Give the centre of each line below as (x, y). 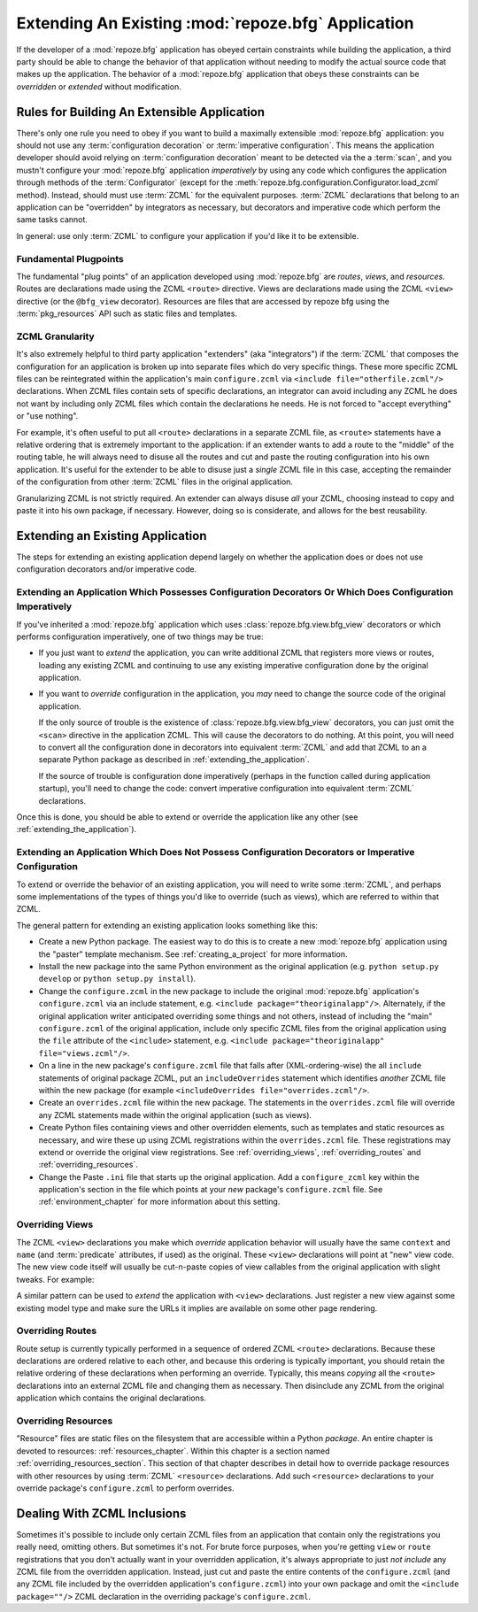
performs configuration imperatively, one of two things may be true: (140, 636)
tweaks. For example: (55, 1279)
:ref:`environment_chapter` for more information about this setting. (159, 1202)
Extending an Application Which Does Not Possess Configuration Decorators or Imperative (216, 852)
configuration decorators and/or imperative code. (107, 569)
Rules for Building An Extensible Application (141, 112)
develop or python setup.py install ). (117, 979)
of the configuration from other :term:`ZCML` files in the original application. (155, 482)
